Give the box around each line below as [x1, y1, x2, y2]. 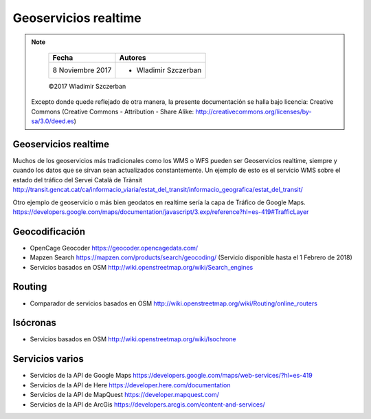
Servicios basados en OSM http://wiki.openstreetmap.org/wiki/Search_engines [30, 263, 254, 271]
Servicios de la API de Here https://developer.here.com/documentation [30, 380, 231, 389]
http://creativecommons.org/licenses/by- [195, 107, 312, 116]
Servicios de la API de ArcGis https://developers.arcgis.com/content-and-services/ [30, 400, 265, 409]
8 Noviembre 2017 [52, 65, 112, 75]
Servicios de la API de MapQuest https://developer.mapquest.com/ [30, 391, 220, 399]
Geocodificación [12, 226, 86, 237]
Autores [119, 52, 146, 62]
